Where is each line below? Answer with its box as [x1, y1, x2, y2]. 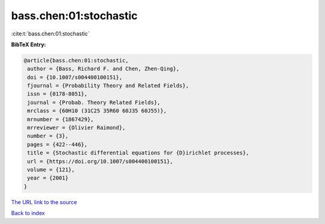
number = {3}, [27, 133, 69, 139]
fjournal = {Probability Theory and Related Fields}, [27, 82, 189, 89]
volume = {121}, [27, 166, 75, 173]
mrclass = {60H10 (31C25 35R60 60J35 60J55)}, [27, 107, 167, 114]
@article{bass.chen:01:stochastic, [23, 57, 129, 64]
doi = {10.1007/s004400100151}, [27, 74, 123, 80]
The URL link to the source [11, 198, 78, 205]
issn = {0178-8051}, [27, 91, 88, 97]
